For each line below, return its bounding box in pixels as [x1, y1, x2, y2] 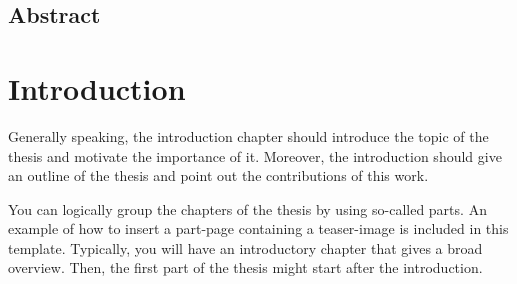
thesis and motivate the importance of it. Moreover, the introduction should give [8, 145, 502, 166]
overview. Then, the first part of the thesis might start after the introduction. [8, 257, 483, 278]
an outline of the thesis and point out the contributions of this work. [8, 165, 429, 186]
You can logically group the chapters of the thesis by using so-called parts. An [8, 198, 487, 219]
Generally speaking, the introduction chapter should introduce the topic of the [8, 125, 489, 146]
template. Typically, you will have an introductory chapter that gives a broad [8, 237, 483, 258]
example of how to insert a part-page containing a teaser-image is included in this [8, 218, 509, 239]
